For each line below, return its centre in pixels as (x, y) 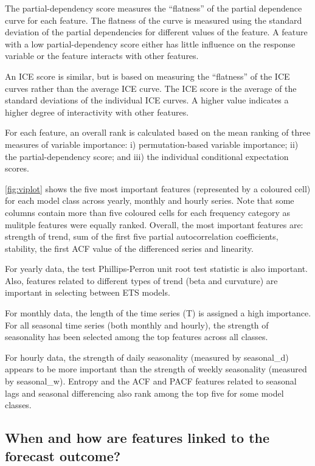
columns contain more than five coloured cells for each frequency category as (147, 212)
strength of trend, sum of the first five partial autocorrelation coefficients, (142, 236)
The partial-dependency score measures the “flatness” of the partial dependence (154, 8)
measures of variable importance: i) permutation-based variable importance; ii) (152, 144)
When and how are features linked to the (137, 438)
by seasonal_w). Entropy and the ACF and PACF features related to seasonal (151, 381)
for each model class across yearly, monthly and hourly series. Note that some (150, 200)
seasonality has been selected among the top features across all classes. (137, 337)
